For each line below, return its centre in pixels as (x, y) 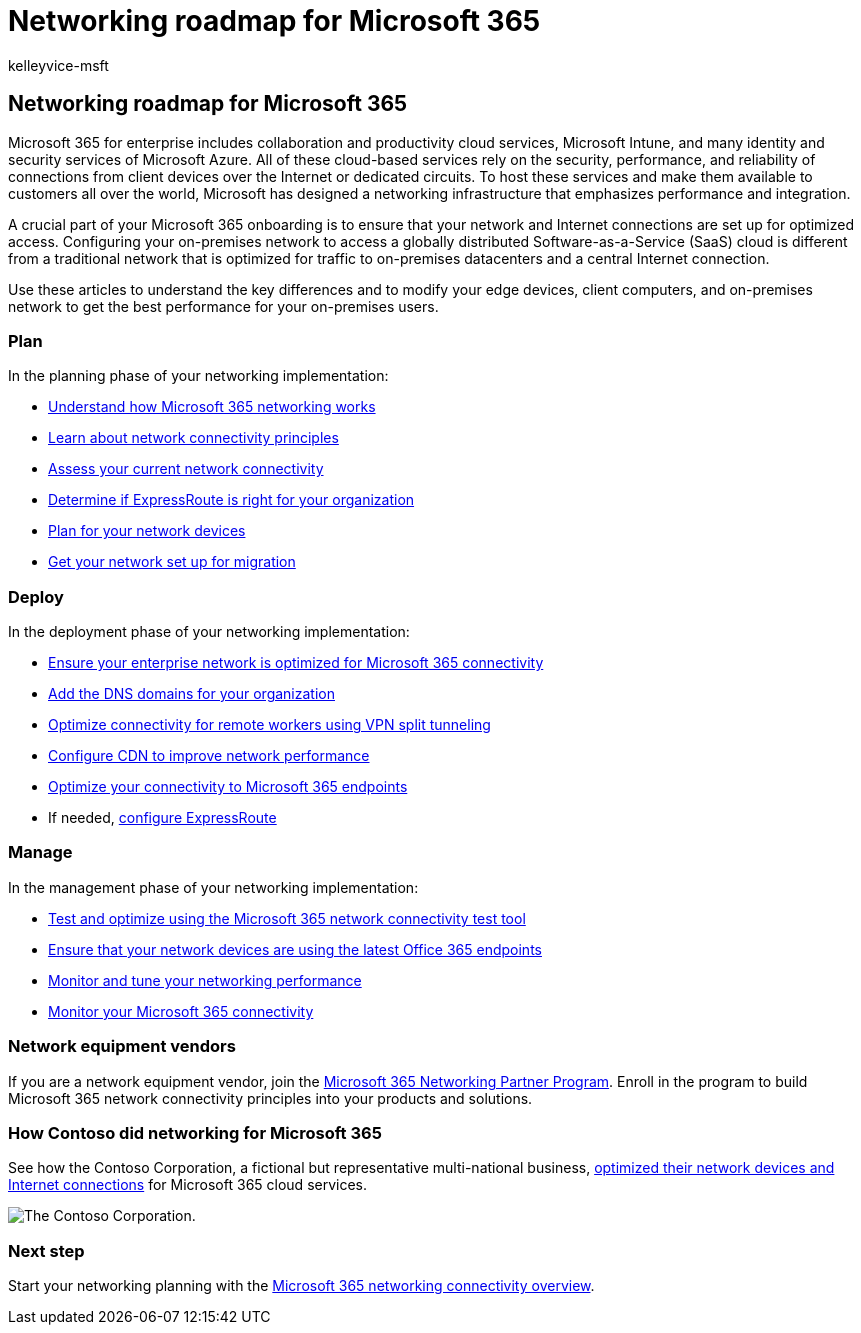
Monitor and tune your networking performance (205, 980)
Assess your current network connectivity (186, 469)
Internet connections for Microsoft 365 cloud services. (188, 1185)
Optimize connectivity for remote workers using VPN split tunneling (269, 725)
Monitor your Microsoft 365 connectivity (181, 1011)
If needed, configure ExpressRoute (162, 818)
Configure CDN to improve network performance (209, 756)
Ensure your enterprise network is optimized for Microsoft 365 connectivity (296, 663)
